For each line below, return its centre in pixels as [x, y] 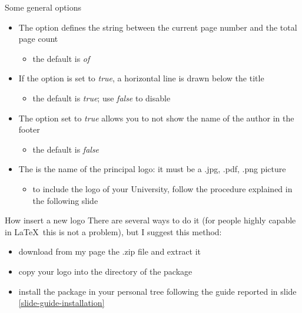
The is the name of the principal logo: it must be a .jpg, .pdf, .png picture [152, 169]
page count [38, 39]
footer [29, 129]
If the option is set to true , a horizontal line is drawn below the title [141, 78]
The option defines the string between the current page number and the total [158, 27]
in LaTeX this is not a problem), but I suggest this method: [113, 231]
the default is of [61, 58]
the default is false [66, 149]
